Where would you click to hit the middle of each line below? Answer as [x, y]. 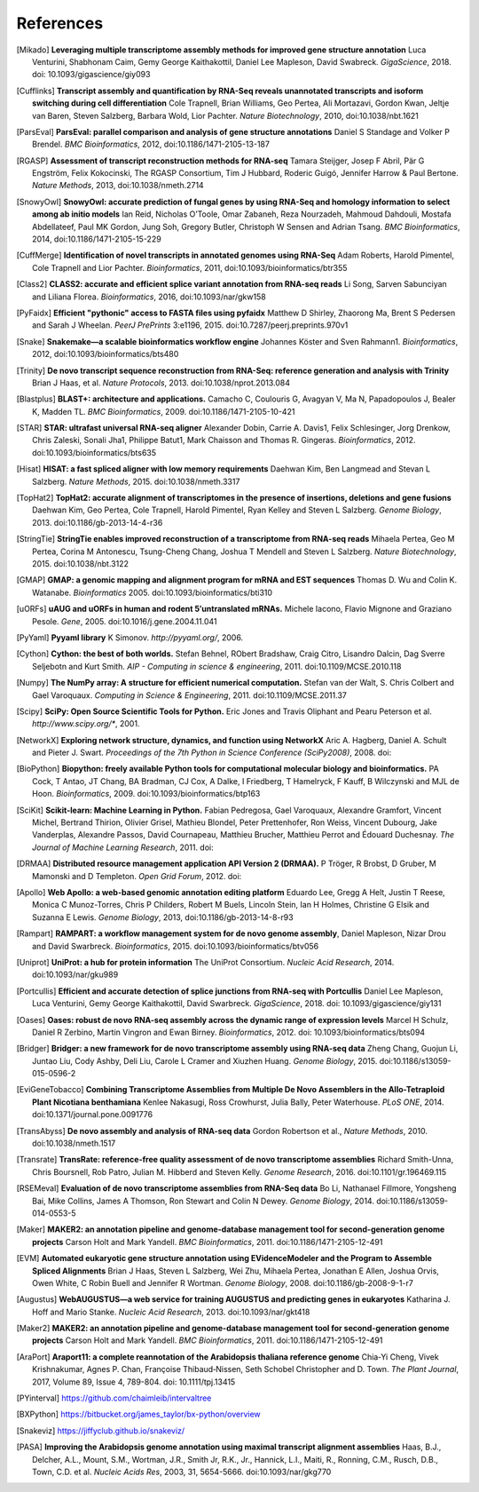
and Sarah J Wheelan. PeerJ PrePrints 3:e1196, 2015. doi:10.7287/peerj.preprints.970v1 [190, 325]
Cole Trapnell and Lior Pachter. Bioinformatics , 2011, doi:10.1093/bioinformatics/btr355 [190, 267]
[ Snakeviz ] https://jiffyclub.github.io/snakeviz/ [101, 1431]
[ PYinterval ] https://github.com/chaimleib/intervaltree [114, 1398]
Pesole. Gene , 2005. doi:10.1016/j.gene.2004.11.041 [125, 621]
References [60, 23]
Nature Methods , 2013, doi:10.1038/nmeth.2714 [118, 186]
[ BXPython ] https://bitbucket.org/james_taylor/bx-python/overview [138, 1414]
